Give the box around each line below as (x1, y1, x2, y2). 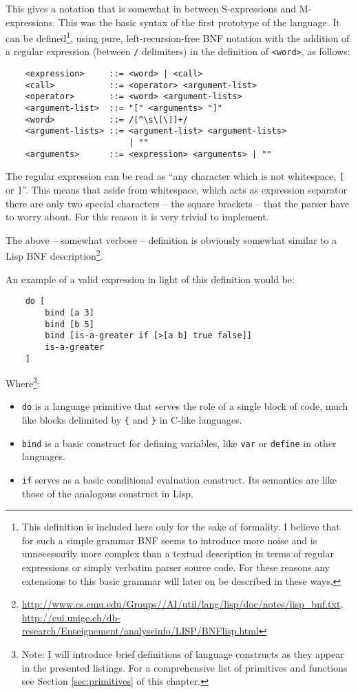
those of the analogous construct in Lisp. (21, 486, 193, 500)
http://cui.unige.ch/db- (21, 610, 120, 624)
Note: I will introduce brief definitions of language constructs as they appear (21, 647, 344, 661)
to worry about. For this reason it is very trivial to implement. (6, 209, 269, 224)
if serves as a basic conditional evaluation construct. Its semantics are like (21, 473, 337, 487)
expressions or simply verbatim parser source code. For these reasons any (21, 560, 330, 575)
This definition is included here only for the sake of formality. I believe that (21, 519, 340, 534)
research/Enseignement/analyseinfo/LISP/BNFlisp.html (21, 623, 259, 638)
